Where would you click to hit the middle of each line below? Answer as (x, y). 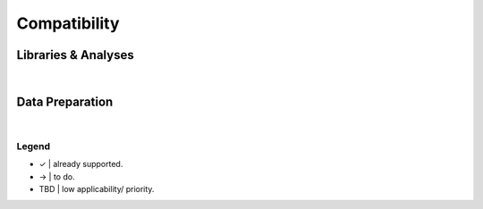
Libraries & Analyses (75, 55)
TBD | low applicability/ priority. (97, 188)
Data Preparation (65, 101)
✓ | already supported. (81, 164)
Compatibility (68, 23)
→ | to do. (57, 176)
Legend (34, 146)
